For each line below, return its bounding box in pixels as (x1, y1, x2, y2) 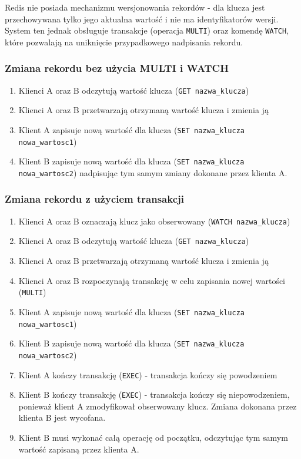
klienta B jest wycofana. (18, 411, 106, 424)
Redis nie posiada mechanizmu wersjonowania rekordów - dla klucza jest (5, 1, 265, 13)
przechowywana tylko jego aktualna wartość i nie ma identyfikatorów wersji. (5, 12, 279, 25)
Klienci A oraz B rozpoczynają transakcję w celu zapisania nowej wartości (18, 274, 286, 286)
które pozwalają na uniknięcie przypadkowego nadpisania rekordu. (5, 35, 243, 48)
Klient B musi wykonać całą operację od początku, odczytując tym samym (18, 431, 288, 444)
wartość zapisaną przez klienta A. (18, 443, 139, 455)
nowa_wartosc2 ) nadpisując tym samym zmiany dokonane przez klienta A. (18, 166, 287, 179)
